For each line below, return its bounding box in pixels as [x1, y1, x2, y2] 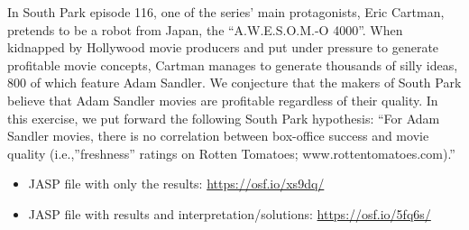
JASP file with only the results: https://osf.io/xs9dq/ [28, 174, 325, 193]
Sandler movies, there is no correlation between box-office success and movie [7, 126, 429, 145]
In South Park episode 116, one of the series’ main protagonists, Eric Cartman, [7, 3, 445, 21]
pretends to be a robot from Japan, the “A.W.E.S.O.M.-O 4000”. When [7, 20, 403, 39]
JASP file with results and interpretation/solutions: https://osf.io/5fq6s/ [28, 204, 431, 223]
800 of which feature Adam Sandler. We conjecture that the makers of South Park [7, 73, 462, 92]
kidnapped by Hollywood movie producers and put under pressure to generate [7, 38, 439, 57]
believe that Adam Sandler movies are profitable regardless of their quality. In [7, 90, 438, 109]
